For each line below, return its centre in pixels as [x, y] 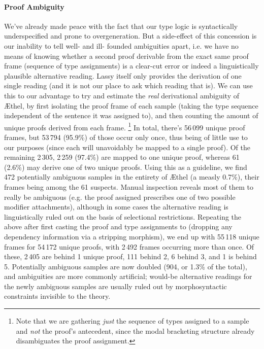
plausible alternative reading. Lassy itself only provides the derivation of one [123, 75]
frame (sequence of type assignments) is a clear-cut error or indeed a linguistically [131, 66]
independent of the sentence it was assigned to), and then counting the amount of [131, 115]
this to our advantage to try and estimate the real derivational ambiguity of [122, 95]
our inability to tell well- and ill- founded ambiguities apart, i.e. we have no [121, 45]
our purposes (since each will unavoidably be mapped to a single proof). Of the [127, 147]
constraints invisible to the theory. [57, 296]
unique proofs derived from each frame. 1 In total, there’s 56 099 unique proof [125, 126]
